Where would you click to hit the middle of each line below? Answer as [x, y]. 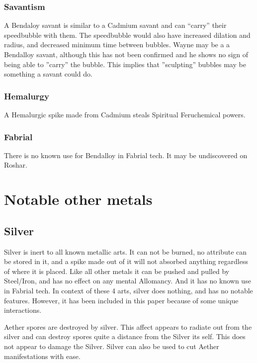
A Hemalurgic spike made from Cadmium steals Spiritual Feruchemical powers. [125, 114]
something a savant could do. [48, 74]
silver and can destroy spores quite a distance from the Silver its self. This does [125, 336]
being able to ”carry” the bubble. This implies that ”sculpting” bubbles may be [125, 64]
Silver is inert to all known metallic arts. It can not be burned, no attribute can [126, 251]
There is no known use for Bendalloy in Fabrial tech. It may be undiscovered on [126, 155]
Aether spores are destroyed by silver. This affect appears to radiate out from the [128, 326]
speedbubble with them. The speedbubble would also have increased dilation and [127, 35]
